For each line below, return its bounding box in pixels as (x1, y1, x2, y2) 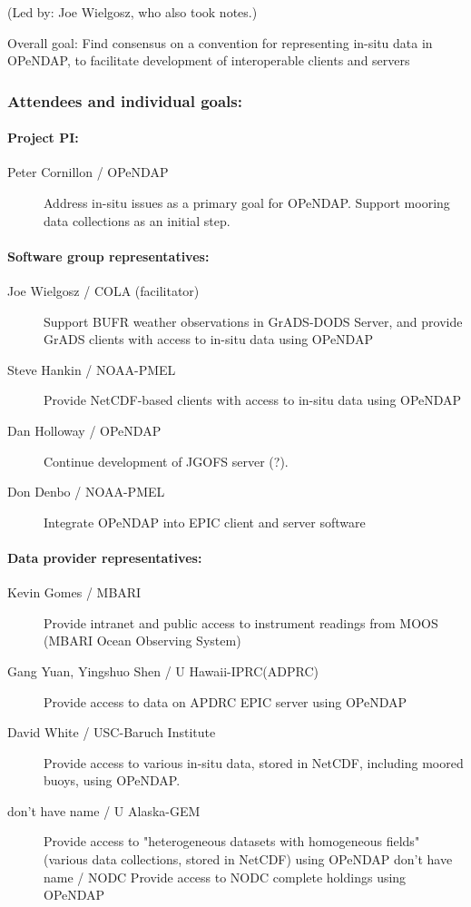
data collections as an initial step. (44, 211, 231, 230)
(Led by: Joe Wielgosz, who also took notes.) (7, 3, 258, 21)
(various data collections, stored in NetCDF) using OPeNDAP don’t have (44, 850, 453, 869)
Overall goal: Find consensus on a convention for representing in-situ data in (7, 33, 433, 52)
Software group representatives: (7, 246, 210, 265)
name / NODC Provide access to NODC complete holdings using (44, 867, 407, 886)
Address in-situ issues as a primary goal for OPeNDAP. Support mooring (44, 193, 450, 212)
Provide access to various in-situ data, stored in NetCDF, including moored (44, 753, 464, 772)
